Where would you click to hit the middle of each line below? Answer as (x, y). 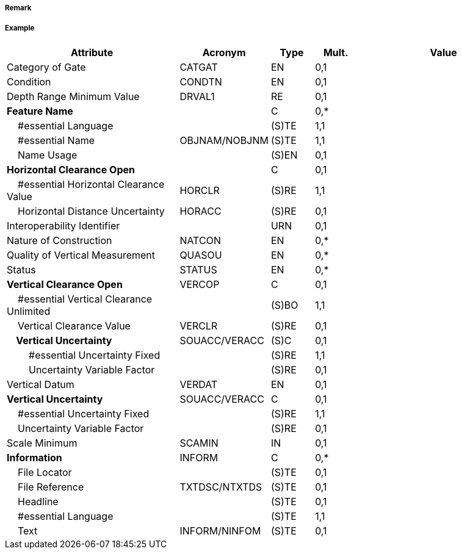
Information (34, 457)
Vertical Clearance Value (74, 326)
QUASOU (201, 255)
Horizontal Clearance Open (71, 169)
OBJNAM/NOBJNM (224, 140)
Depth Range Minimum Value (73, 96)
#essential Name (56, 140)
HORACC (200, 211)
